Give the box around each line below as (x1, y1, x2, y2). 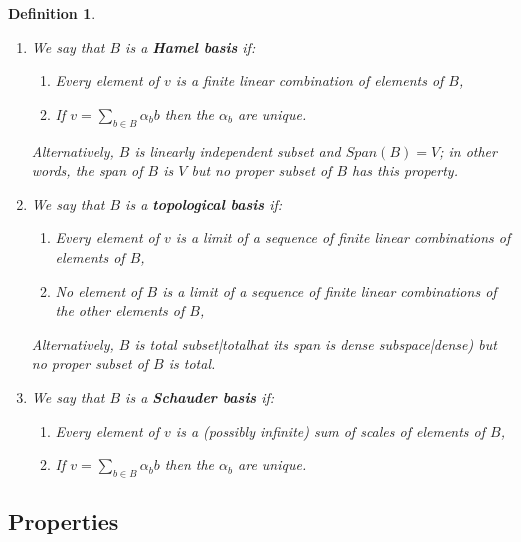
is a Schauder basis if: (125, 386, 275, 407)
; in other (439, 140, 497, 161)
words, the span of (31, 160, 143, 181)
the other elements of (55, 300, 185, 321)
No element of (55, 280, 142, 301)
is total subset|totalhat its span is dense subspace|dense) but (134, 333, 497, 354)
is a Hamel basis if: (125, 36, 256, 57)
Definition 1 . (8, 3, 96, 23)
